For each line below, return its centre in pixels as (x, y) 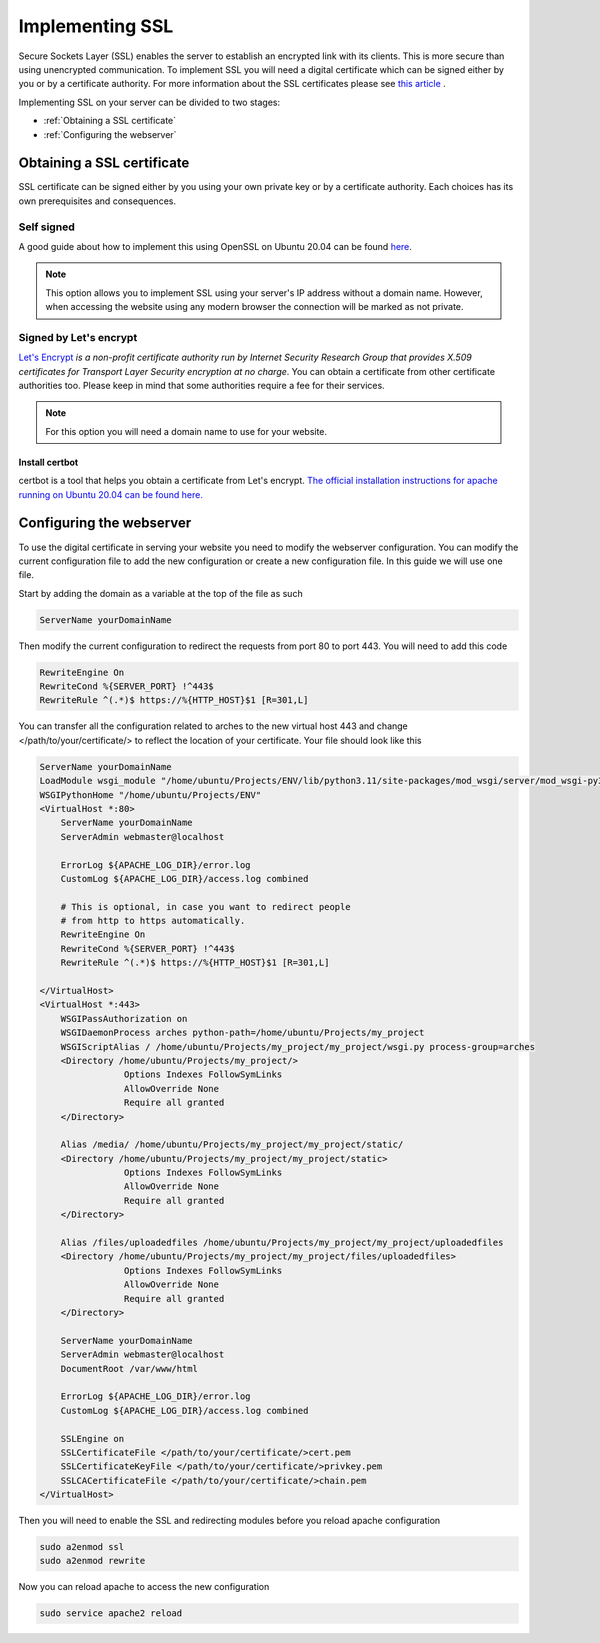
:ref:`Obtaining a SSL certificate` (110, 121)
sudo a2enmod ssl (82, 1547)
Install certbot (48, 462)
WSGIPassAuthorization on (124, 1018)
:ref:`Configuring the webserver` (110, 134)
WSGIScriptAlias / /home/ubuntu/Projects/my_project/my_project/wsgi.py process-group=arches (297, 1046)
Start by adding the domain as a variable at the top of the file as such (161, 593)
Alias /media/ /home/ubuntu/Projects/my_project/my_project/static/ (232, 1144)
